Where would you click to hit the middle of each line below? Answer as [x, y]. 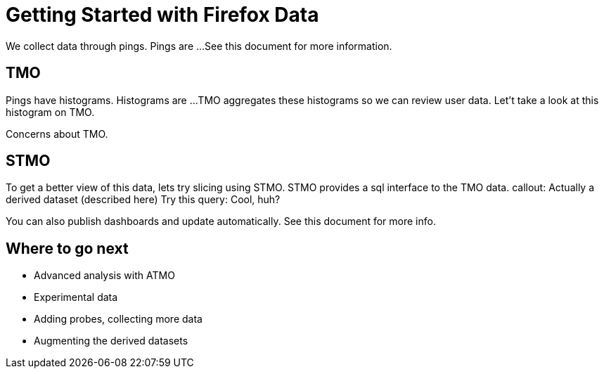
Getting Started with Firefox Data [162, 15]
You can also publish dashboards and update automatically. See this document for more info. [221, 221]
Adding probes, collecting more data [118, 319]
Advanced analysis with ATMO [104, 276]
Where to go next [67, 248]
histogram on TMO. [50, 112]
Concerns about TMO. [57, 134]
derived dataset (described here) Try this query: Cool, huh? [143, 200]
